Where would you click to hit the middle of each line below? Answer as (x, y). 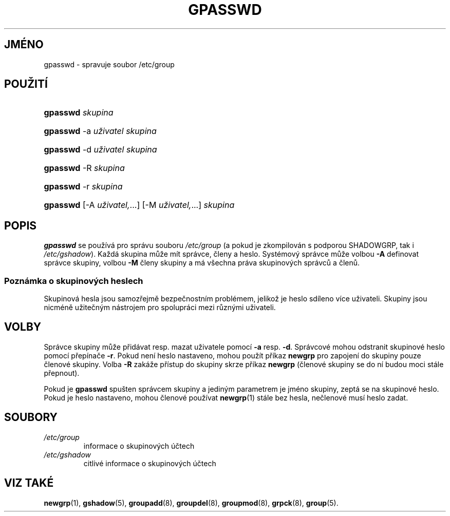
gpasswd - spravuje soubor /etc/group (109, 64)
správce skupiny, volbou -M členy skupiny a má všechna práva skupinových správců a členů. (202, 263)
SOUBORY (31, 417)
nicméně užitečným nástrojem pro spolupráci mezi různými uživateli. (160, 308)
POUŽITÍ (26, 84)
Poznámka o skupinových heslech (74, 281)
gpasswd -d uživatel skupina (100, 150)
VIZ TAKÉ (29, 483)
